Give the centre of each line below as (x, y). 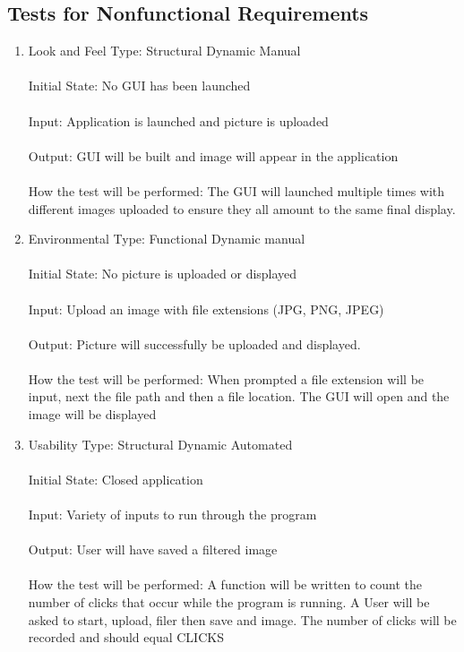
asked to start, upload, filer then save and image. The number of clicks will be (242, 619)
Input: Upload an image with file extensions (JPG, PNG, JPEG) (206, 309)
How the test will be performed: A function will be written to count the (225, 584)
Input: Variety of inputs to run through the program (172, 515)
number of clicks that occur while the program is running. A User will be (229, 602)
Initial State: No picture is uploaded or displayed (163, 274)
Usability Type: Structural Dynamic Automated (160, 444)
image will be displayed (92, 414)
